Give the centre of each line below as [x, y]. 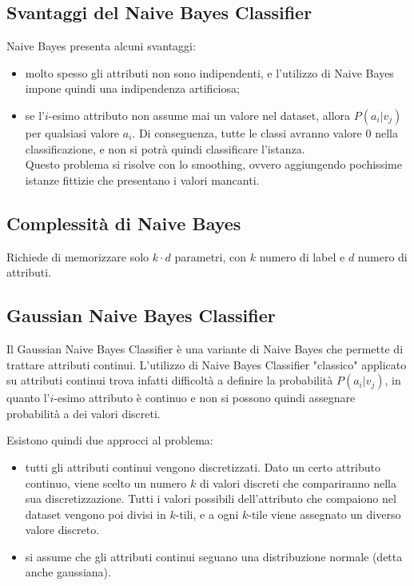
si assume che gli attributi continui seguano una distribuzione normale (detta [214, 556]
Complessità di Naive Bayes [124, 223]
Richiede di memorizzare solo [78, 256]
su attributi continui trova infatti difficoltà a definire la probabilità [170, 380]
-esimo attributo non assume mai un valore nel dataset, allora [199, 115]
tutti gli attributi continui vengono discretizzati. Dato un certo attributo [203, 466]
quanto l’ [28, 398]
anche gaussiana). [68, 572]
